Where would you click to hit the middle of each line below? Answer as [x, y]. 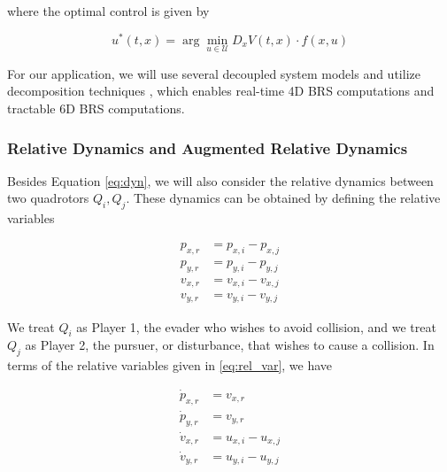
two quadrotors [48, 198]
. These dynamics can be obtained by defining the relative [283, 198]
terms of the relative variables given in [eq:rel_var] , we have [170, 365]
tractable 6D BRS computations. [96, 108]
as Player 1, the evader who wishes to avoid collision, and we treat [256, 326]
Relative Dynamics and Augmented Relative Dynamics [208, 147]
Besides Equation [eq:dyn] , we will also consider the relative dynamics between [220, 180]
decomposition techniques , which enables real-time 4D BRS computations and [221, 91]
